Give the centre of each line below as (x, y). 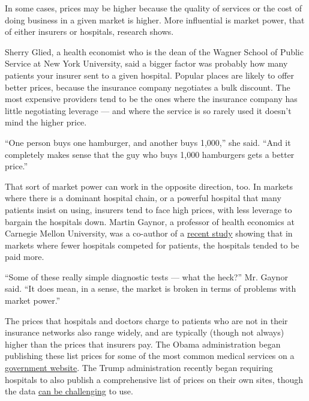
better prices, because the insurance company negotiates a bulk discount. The (148, 87)
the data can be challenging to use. (69, 391)
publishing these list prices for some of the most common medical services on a (150, 356)
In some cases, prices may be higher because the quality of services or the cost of (153, 8)
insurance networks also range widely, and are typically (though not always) (145, 332)
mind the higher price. (46, 122)
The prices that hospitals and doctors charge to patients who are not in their (146, 320)
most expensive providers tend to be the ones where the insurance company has (151, 99)
